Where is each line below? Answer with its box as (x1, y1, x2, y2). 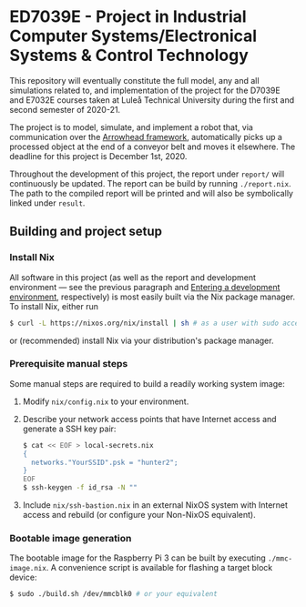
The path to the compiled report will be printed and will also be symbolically (9, 187, 294, 198)
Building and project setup (9, 224, 162, 239)
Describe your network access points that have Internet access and (22, 413, 277, 424)
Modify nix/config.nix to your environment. (22, 396, 189, 407)
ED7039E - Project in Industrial (9, 6, 248, 27)
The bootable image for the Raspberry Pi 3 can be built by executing (9, 552, 266, 563)
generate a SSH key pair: (22, 423, 117, 434)
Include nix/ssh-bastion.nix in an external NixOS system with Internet (22, 500, 289, 511)
